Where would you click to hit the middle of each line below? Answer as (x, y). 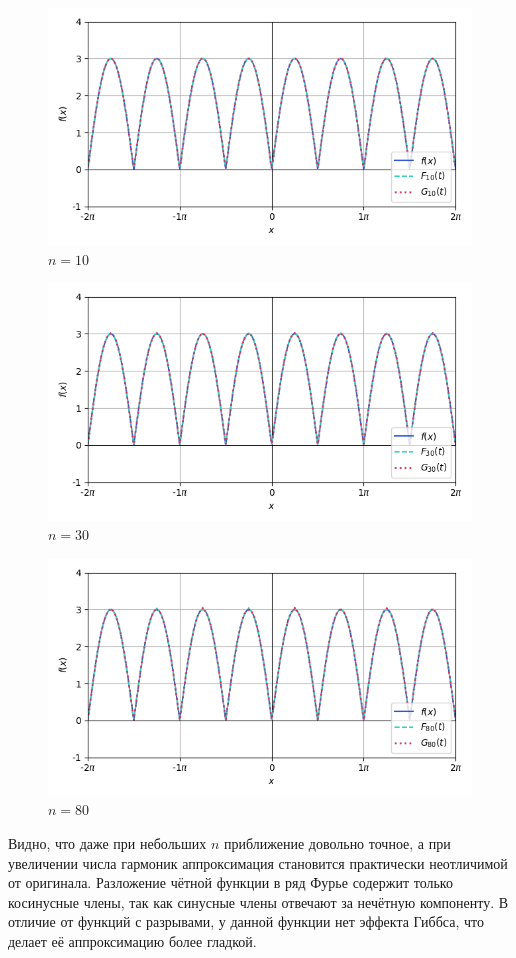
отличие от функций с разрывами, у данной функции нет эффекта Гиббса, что (246, 921)
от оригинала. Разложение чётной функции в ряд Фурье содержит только (230, 882)
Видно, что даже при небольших (107, 843)
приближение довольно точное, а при (337, 843)
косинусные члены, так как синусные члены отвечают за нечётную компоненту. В (258, 901)
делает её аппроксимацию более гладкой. (132, 941)
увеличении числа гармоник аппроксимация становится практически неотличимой (258, 862)
